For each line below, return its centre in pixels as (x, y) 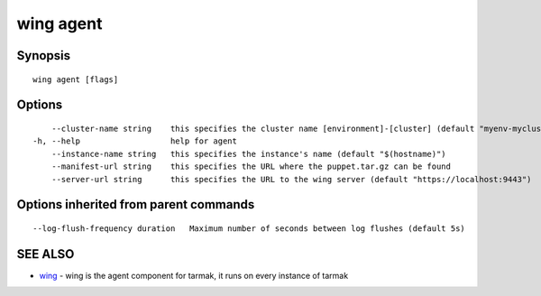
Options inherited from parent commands (136, 204)
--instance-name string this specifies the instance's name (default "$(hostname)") (248, 154)
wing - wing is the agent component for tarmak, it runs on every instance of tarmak (194, 275)
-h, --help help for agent (135, 141)
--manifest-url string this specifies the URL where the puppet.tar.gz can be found (251, 166)
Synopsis (44, 55)
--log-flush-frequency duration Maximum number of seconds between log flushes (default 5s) (249, 228)
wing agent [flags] (76, 79)
